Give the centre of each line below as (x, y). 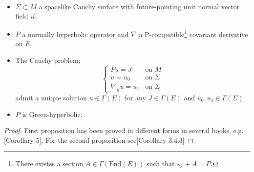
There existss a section (49, 163)
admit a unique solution (51, 98)
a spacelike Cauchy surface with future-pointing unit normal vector (139, 6)
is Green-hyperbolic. (52, 114)
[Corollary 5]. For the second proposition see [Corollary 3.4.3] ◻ (99, 140)
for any (135, 98)
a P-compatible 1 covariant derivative (193, 33)
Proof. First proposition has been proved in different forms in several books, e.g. (124, 130)
